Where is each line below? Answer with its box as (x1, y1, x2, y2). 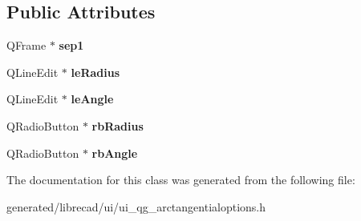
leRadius (71, 63, 120, 80)
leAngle (71, 90, 114, 107)
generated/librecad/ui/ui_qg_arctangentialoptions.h (6, 198, 266, 215)
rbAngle (91, 144, 138, 161)
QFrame (6, 37, 47, 54)
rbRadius (91, 117, 144, 134)
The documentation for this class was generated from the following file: (6, 171, 355, 188)
